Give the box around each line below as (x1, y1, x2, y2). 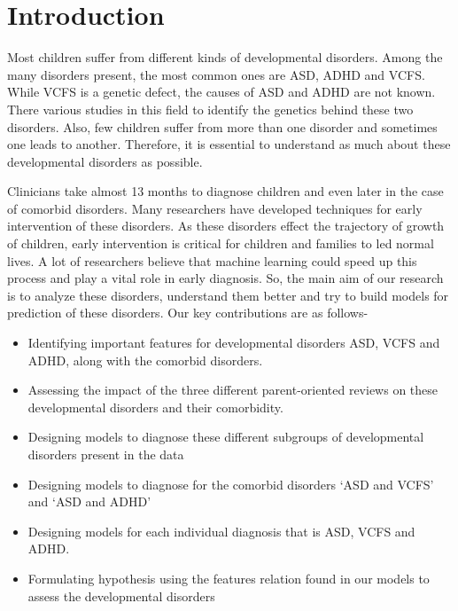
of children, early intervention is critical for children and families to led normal (7, 234, 434, 253)
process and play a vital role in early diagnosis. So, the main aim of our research (7, 269, 444, 287)
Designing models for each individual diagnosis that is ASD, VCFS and (27, 521, 415, 540)
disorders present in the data (27, 445, 184, 463)
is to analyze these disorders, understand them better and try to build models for (7, 286, 449, 304)
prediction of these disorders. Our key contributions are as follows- (7, 303, 369, 322)
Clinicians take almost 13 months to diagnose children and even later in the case (7, 182, 444, 200)
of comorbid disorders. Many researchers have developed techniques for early (7, 199, 423, 217)
